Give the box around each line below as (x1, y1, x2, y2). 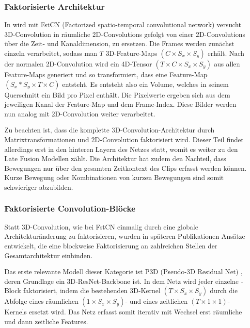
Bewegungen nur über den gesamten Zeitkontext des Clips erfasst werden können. (4, 163, 247, 173)
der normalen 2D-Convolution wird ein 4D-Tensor (4, 59, 152, 68)
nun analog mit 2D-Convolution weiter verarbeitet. (4, 108, 156, 118)
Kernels (4, 307, 27, 317)
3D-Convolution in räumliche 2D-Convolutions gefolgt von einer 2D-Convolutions (4, 29, 246, 39)
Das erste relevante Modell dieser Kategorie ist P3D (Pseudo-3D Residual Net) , (4, 266, 243, 277)
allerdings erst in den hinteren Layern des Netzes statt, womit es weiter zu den (4, 144, 238, 154)
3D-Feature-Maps (106, 48, 157, 58)
